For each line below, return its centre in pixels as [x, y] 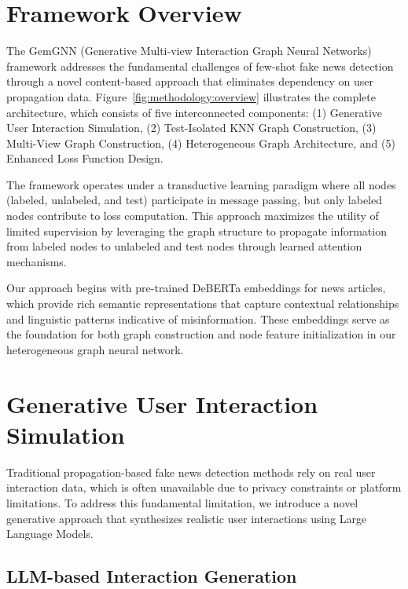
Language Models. [50, 534]
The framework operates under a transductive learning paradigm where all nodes [201, 184]
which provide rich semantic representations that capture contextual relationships [203, 304]
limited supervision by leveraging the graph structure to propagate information [197, 230]
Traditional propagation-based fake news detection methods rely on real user [191, 472]
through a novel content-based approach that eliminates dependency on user [190, 81]
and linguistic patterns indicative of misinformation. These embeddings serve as [198, 318]
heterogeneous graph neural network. [95, 349]
